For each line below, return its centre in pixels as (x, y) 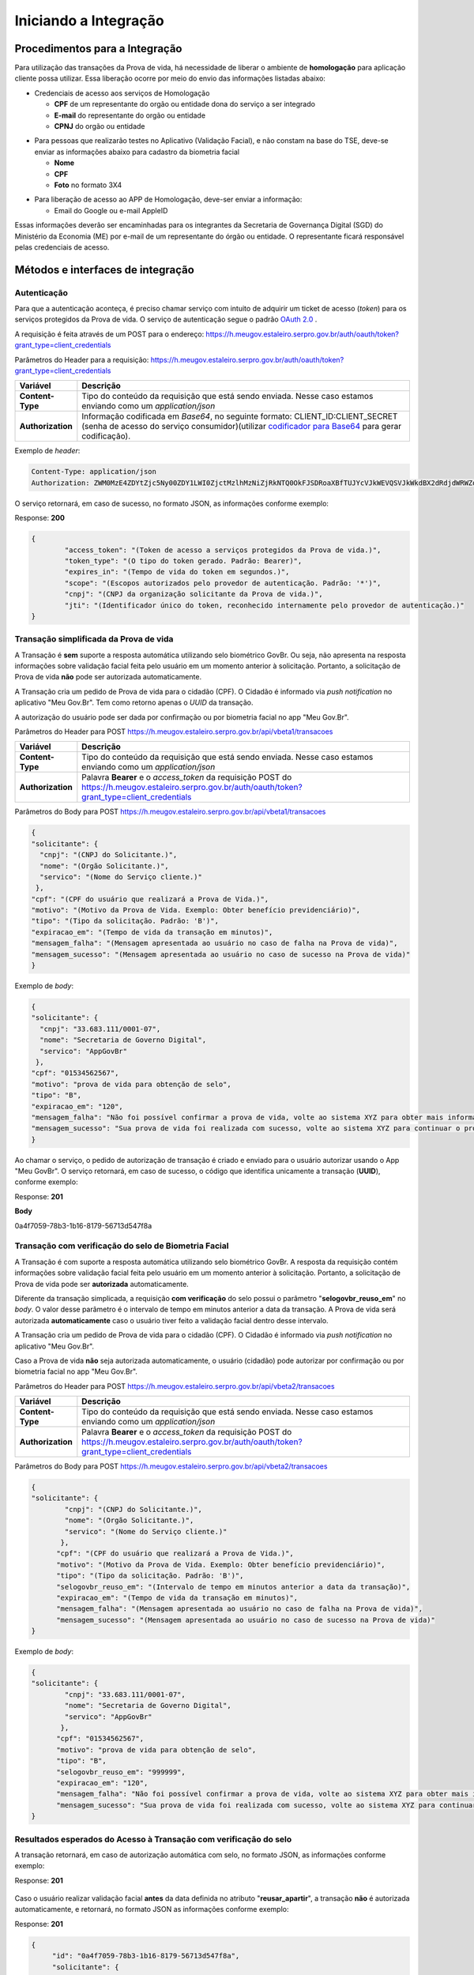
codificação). (106, 436)
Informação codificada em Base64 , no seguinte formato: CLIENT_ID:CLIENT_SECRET (240, 416)
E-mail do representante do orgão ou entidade (130, 115)
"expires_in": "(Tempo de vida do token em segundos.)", (177, 572)
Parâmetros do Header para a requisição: (82, 359)
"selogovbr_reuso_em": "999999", (121, 1772)
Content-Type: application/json (94, 472)
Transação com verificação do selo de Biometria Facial (122, 1246)
